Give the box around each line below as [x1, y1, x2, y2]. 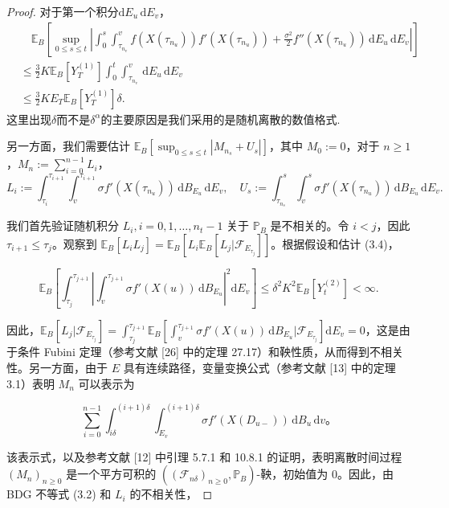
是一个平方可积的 [66, 465, 157, 482]
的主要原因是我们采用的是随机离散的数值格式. [100, 110, 341, 127]
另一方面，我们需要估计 [6, 137, 130, 154]
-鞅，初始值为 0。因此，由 [256, 465, 394, 482]
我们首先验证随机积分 [6, 217, 119, 234]
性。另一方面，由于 [6, 359, 108, 376]
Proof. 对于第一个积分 [6, 3, 119, 19]
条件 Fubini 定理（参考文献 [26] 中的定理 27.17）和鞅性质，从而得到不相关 [17, 343, 404, 360]
